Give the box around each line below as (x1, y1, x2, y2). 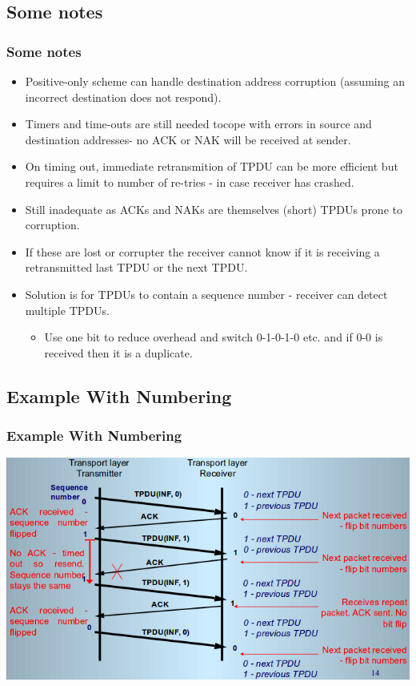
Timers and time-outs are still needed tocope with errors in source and (25, 115, 372, 132)
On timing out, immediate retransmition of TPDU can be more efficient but (25, 158, 398, 175)
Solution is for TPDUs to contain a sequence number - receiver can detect (25, 285, 388, 302)
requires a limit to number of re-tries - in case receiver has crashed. (25, 173, 354, 190)
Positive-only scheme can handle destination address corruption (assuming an (25, 73, 405, 89)
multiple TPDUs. (25, 301, 110, 318)
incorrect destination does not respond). (25, 88, 222, 105)
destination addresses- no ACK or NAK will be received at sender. (25, 131, 351, 147)
